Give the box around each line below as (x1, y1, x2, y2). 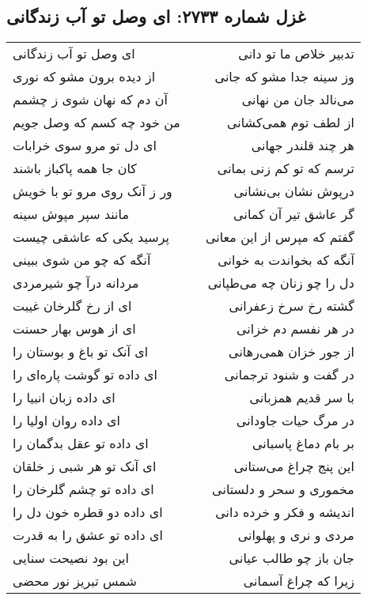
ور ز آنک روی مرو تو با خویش (13, 182, 172, 201)
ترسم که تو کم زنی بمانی (217, 159, 354, 178)
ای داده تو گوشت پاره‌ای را (13, 365, 157, 384)
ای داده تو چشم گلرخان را (13, 480, 154, 499)
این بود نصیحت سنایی (13, 549, 129, 568)
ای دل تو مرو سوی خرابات (13, 136, 157, 155)
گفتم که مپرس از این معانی (205, 228, 354, 247)
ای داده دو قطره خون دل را (13, 503, 163, 522)
